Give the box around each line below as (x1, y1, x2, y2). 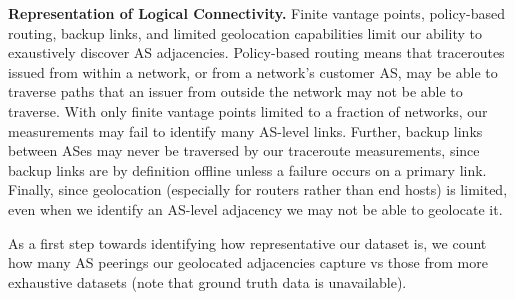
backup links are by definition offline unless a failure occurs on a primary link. (8, 159, 487, 180)
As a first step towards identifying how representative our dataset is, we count (8, 232, 487, 253)
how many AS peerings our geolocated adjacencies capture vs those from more (8, 252, 488, 273)
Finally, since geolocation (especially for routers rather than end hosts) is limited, (8, 179, 508, 200)
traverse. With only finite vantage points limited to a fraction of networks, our (8, 100, 488, 121)
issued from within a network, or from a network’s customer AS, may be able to (8, 61, 498, 82)
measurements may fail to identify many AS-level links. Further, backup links (8, 120, 483, 141)
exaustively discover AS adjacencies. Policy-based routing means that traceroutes (8, 42, 505, 63)
